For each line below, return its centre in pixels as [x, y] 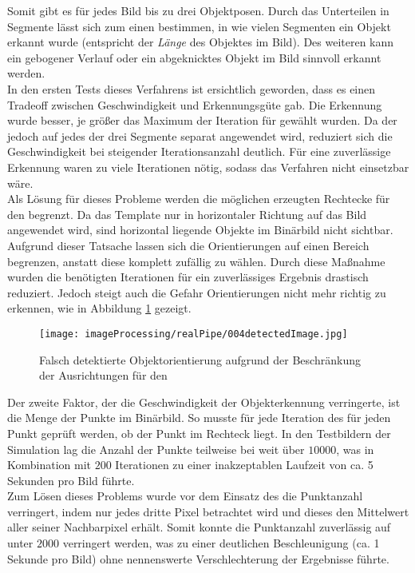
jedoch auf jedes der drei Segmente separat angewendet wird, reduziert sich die [200, 135]
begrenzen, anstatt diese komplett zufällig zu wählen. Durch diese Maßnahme [196, 261]
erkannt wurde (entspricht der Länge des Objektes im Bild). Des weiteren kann [201, 42]
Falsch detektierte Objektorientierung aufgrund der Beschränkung [200, 359]
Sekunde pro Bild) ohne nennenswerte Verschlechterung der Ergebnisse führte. [198, 558]
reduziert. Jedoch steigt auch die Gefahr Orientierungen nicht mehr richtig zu [197, 292]
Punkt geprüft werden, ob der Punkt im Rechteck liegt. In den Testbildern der [199, 433]
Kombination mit [49, 465]
